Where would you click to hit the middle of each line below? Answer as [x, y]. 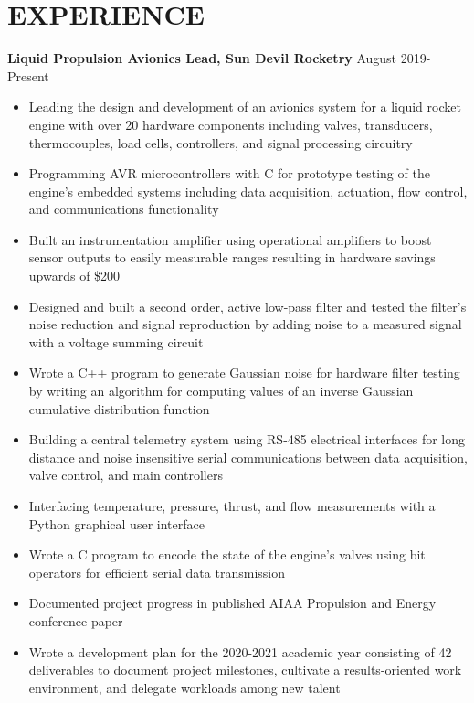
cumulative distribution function [119, 408]
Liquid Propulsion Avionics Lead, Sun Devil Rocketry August [202, 58]
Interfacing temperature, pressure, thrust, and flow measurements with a [232, 506]
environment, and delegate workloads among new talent [184, 687]
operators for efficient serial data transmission [157, 572]
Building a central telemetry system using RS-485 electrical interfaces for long [247, 439]
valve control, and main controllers [126, 475]
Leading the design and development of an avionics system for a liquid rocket [245, 107]
